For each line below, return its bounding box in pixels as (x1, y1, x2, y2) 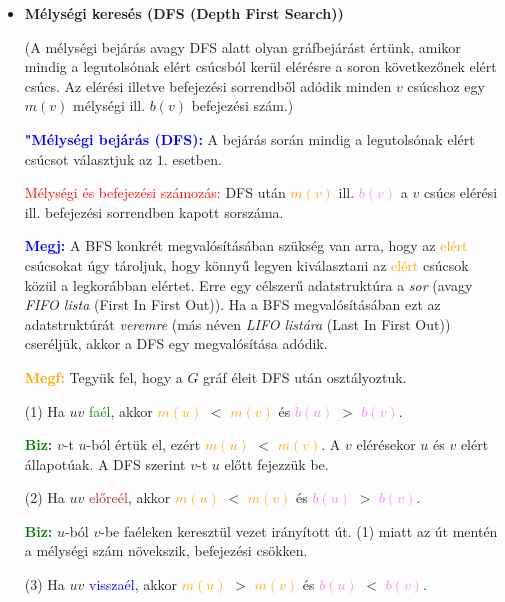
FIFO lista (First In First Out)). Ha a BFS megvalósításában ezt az (24, 294, 441, 315)
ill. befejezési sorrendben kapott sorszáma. (24, 201, 284, 222)
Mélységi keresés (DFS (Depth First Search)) (24, 3, 344, 23)
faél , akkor (89, 400, 153, 421)
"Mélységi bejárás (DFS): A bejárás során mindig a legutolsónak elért (24, 128, 475, 149)
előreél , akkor (89, 487, 171, 508)
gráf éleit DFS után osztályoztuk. (203, 366, 407, 387)
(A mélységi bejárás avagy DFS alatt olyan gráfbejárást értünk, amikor (24, 36, 461, 57)
